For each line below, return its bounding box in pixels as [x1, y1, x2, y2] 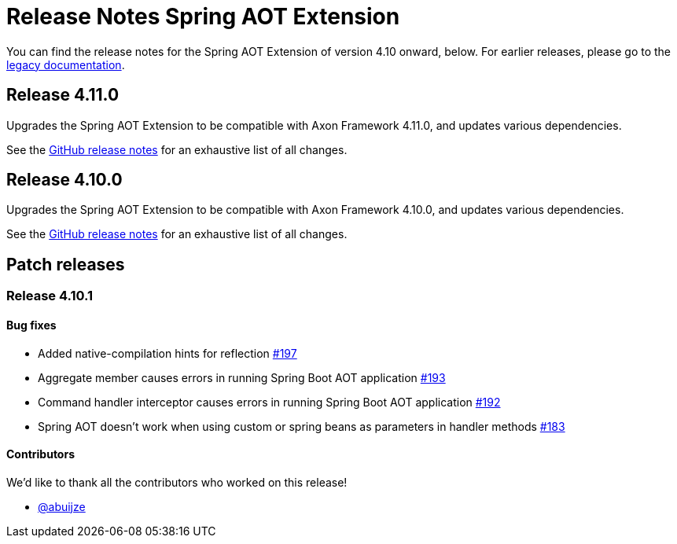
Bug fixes [6, 318, 57, 332]
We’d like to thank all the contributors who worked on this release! [6, 475, 348, 489]
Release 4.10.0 [6, 170, 123, 190]
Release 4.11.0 [6, 85, 120, 105]
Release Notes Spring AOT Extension [6, 3, 400, 30]
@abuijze [38, 499, 86, 513]
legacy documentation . [6, 57, 125, 72]
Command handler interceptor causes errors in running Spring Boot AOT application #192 [38, 395, 501, 409]
